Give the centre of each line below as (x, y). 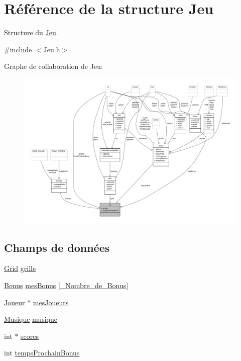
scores (30, 336)
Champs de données (57, 247)
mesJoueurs (51, 302)
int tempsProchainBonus (42, 353)
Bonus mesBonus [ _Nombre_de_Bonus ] (66, 285)
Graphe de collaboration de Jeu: (53, 66)
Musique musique (31, 319)
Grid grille (20, 268)
